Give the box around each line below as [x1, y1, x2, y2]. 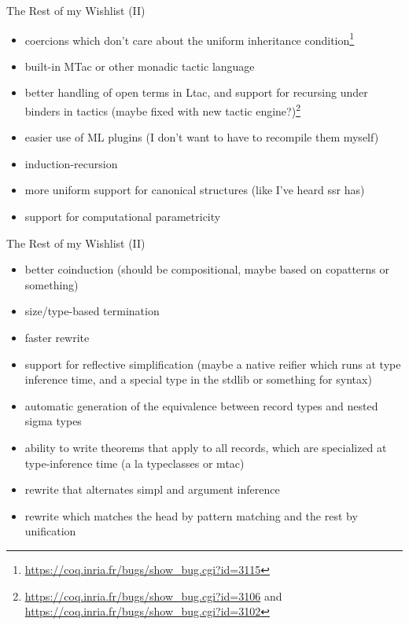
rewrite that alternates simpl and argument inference [24, 481, 280, 498]
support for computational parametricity [24, 208, 221, 225]
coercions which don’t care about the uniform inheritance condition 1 [24, 29, 355, 48]
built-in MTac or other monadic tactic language [24, 57, 255, 74]
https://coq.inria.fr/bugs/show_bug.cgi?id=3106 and [24, 587, 282, 604]
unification [24, 523, 76, 539]
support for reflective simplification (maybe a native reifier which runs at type [24, 355, 401, 372]
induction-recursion [24, 155, 118, 171]
